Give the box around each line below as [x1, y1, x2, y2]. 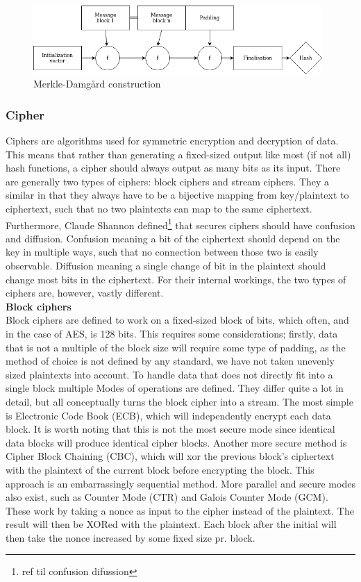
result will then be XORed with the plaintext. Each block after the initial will [6, 517, 337, 531]
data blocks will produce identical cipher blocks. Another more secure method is [6, 435, 347, 449]
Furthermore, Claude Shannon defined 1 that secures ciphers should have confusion [6, 215, 355, 232]
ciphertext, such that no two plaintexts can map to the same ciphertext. [6, 201, 312, 215]
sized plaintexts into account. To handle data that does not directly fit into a [6, 367, 333, 381]
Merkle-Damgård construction [33, 76, 161, 91]
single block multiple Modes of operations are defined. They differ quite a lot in [6, 381, 344, 395]
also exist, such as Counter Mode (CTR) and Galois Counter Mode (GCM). [6, 490, 328, 504]
